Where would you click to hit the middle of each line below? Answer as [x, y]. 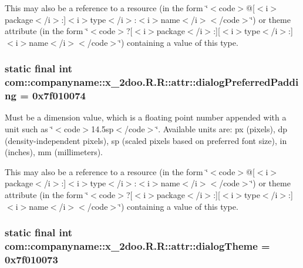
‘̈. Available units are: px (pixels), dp [222, 129]
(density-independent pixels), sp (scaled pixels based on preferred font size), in [146, 140]
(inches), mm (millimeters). [54, 152]
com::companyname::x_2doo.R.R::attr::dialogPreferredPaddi [152, 82]
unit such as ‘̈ [29, 129]
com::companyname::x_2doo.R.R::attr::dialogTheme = [137, 246]
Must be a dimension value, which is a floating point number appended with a [146, 117]
